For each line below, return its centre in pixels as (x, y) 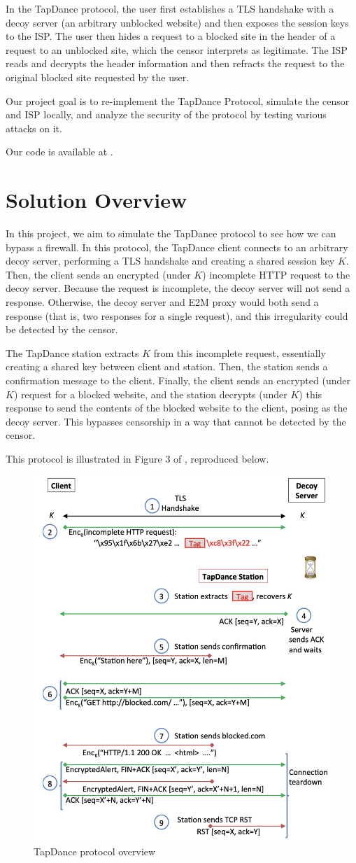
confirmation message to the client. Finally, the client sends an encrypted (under (178, 380)
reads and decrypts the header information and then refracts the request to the (175, 63)
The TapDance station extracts (72, 352)
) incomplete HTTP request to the (276, 274)
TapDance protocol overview (95, 851)
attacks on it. (34, 128)
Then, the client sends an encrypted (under (98, 274)
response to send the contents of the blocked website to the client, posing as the (177, 408)
